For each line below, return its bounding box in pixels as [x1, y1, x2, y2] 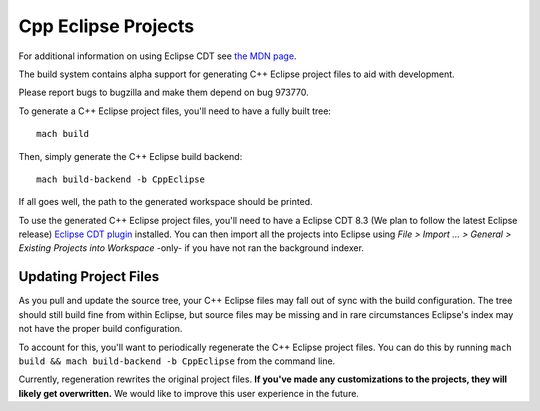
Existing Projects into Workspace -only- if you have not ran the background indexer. [18, 242, 365, 254]
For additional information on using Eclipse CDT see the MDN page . [18, 50, 297, 62]
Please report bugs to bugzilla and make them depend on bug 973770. [18, 86, 309, 99]
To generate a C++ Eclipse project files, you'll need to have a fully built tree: [18, 105, 332, 117]
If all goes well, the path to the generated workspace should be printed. [18, 196, 314, 208]
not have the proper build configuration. [18, 323, 183, 335]
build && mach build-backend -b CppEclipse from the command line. [18, 355, 336, 367]
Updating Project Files [18, 268, 160, 285]
